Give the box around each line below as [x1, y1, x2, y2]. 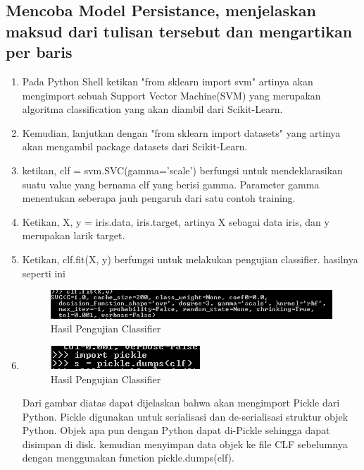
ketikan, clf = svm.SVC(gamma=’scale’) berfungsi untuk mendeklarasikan [22, 162, 343, 177]
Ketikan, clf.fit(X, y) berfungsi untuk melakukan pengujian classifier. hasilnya [22, 251, 358, 266]
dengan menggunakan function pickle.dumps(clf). [22, 450, 234, 465]
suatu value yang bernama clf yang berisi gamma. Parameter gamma [22, 176, 320, 191]
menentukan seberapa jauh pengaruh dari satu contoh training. [22, 191, 296, 205]
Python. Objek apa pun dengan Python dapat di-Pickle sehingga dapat [22, 423, 330, 438]
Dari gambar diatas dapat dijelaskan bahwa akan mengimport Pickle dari [22, 395, 340, 410]
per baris [6, 41, 73, 63]
